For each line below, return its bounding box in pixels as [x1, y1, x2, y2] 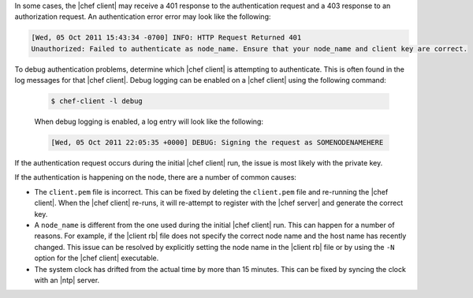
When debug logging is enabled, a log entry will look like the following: [34, 117, 264, 126]
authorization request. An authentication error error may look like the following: [14, 12, 271, 21]
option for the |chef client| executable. [34, 253, 159, 263]
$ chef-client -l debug [50, 97, 143, 106]
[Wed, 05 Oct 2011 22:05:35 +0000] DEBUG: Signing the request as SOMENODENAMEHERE [50, 138, 384, 147]
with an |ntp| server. [34, 275, 100, 285]
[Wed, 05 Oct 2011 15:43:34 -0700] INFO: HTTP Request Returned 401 [31, 33, 302, 43]
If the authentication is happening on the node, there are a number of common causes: [14, 173, 297, 182]
